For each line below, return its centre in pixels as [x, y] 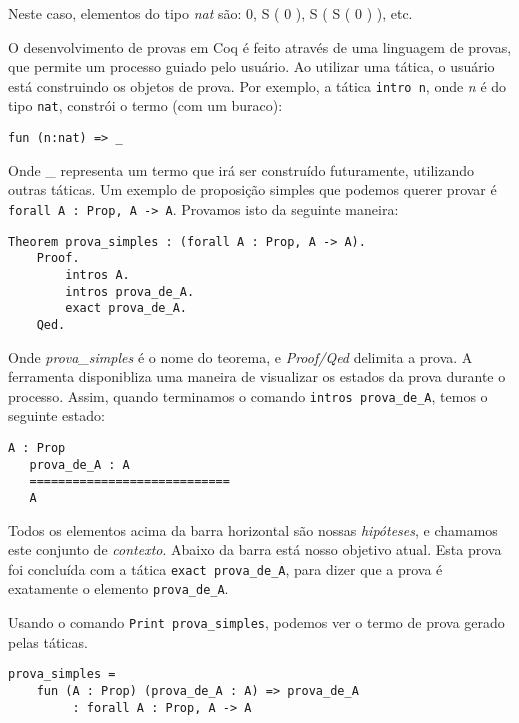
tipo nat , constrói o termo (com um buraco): [145, 105]
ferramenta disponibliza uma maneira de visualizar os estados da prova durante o [257, 376]
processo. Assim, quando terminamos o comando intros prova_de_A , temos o [248, 395]
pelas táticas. [48, 641]
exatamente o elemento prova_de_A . [118, 588]
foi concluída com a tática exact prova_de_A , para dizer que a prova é [225, 568]
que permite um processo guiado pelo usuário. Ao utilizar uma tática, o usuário [251, 66]
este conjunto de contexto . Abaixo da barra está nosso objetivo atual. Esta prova [255, 549]
